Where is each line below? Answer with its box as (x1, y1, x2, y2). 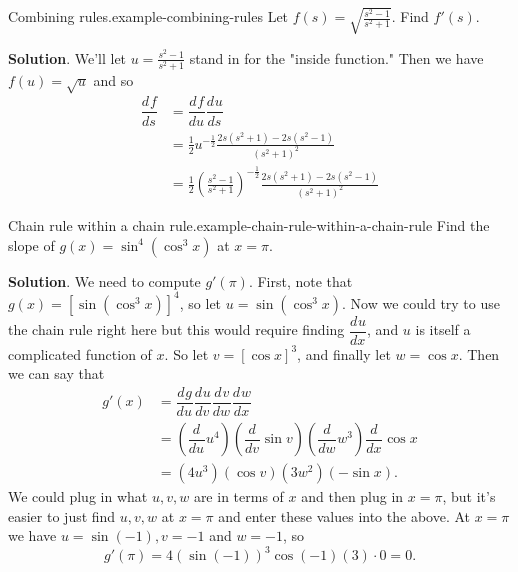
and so (93, 69, 134, 90)
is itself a (415, 319, 471, 340)
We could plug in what (8, 486, 148, 507)
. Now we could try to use (342, 292, 500, 313)
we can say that (8, 363, 105, 384)
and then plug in (301, 486, 404, 507)
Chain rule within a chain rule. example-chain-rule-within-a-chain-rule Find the (8, 215, 490, 236)
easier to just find (8, 505, 116, 526)
